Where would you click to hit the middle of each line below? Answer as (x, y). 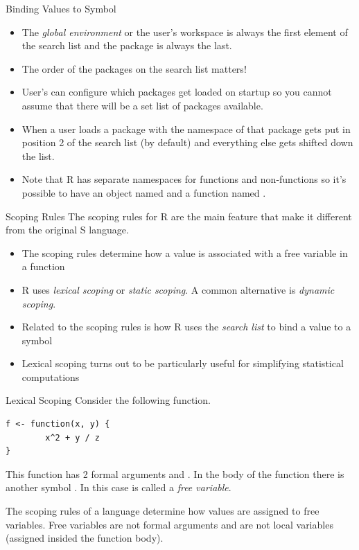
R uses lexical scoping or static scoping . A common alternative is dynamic (178, 289)
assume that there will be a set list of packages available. (142, 105)
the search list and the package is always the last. (127, 45)
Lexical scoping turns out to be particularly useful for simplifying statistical (183, 363)
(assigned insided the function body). (85, 538)
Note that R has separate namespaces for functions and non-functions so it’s (184, 179)
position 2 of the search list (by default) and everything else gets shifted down (187, 142)
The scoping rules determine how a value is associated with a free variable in (185, 252)
